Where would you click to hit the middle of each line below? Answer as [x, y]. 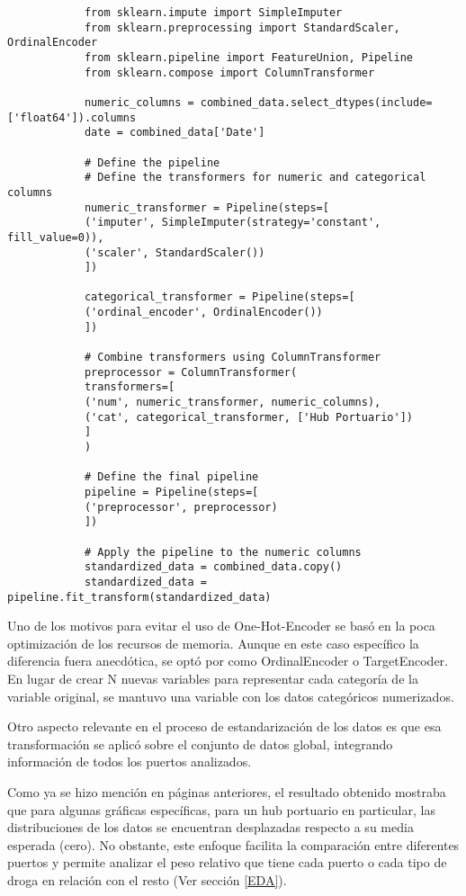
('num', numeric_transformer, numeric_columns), [233, 403]
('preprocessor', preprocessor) [181, 507]
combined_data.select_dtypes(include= [316, 102]
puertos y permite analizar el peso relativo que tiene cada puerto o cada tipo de [227, 862]
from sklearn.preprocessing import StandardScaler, [242, 27]
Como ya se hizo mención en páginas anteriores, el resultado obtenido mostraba [227, 792]
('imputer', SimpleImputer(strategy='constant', [233, 223]
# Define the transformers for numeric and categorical [255, 178]
